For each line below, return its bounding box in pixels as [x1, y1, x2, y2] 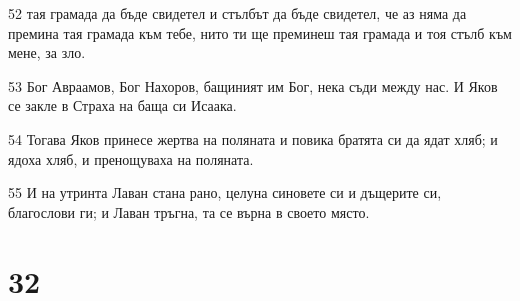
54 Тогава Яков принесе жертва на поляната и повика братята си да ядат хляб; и [8, 128, 498, 149]
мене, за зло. [8, 42, 86, 63]
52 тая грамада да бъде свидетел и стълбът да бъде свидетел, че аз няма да [8, 3, 467, 23]
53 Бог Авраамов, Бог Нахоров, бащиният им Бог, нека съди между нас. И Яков [8, 75, 498, 96]
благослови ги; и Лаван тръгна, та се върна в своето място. [8, 201, 370, 222]
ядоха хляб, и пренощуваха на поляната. [8, 148, 254, 169]
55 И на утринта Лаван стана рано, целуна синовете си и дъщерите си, [8, 182, 442, 203]
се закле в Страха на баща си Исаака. [8, 95, 237, 116]
